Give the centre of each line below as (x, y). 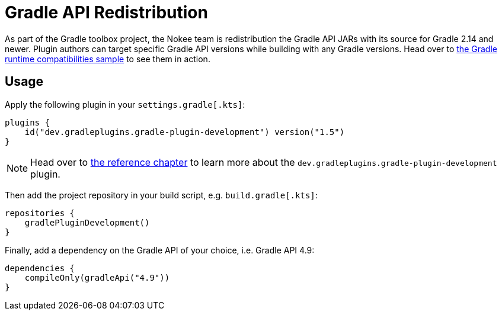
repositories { (40, 213)
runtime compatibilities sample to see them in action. (108, 59)
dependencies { (40, 268)
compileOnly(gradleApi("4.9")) (97, 277)
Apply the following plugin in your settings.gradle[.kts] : (125, 104)
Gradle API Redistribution (106, 12)
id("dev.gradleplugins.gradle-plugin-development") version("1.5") (185, 132)
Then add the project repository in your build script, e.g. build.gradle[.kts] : (161, 195)
